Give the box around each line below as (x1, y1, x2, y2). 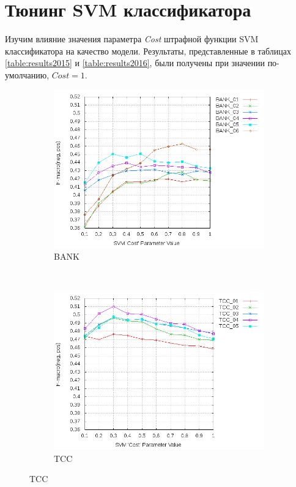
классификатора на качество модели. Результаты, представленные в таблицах (5, 44, 291, 57)
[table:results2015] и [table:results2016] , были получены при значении (5, 56, 265, 69)
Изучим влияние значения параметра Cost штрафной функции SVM (5, 32, 259, 45)
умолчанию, (5, 68, 50, 81)
